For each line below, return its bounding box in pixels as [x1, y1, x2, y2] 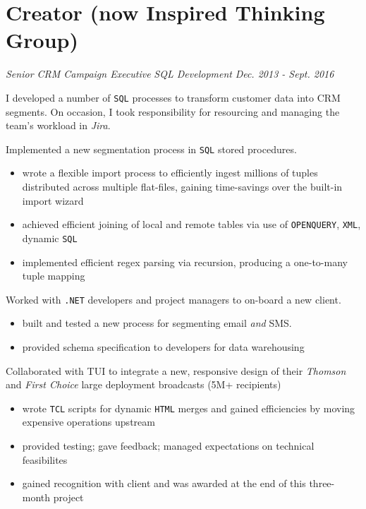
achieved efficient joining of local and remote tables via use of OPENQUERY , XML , [22, 217, 361, 232]
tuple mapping [22, 268, 85, 283]
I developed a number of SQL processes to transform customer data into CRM [6, 90, 341, 104]
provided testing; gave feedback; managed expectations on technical [22, 438, 315, 453]
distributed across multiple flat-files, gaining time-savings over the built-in [22, 179, 343, 193]
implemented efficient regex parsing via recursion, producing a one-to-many [22, 254, 348, 269]
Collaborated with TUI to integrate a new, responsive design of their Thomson [6, 363, 346, 378]
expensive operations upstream [22, 414, 155, 429]
